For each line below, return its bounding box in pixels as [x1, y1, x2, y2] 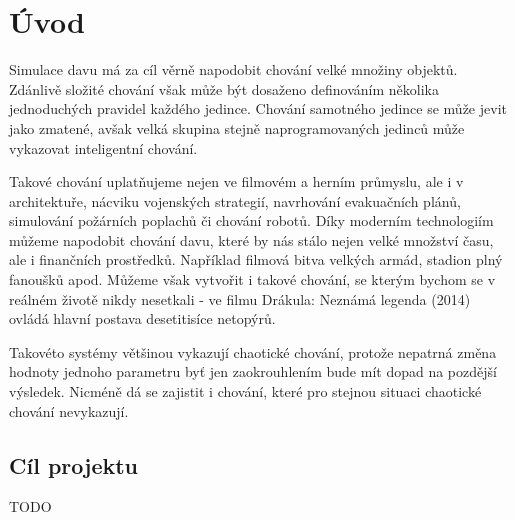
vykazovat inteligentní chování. [9, 137, 198, 158]
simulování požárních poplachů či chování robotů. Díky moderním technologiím [9, 210, 494, 231]
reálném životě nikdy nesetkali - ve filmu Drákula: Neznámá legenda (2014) [9, 288, 471, 309]
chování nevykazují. [9, 400, 129, 421]
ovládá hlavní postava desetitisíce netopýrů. [9, 308, 276, 329]
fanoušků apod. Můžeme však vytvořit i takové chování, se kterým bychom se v [9, 269, 496, 290]
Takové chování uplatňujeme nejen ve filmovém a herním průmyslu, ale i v [9, 171, 464, 192]
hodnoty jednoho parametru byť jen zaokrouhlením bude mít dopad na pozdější [9, 361, 497, 382]
